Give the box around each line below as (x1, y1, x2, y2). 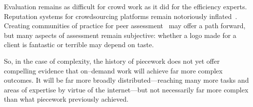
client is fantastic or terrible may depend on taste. (4, 39, 154, 50)
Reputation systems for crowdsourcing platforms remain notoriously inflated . (4, 11, 237, 21)
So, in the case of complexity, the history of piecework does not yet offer (4, 55, 220, 66)
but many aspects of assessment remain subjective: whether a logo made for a (4, 30, 236, 40)
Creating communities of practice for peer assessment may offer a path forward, (4, 20, 246, 31)
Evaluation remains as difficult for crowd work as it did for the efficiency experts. (4, 1, 247, 11)
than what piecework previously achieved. (4, 94, 128, 104)
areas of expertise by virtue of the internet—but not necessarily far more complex (4, 84, 249, 94)
